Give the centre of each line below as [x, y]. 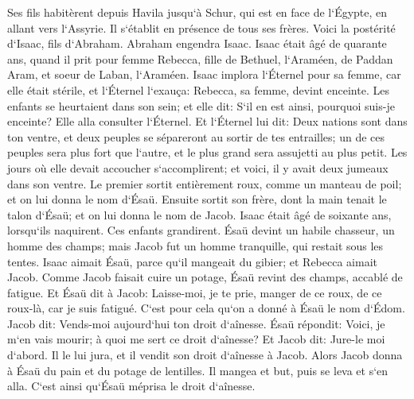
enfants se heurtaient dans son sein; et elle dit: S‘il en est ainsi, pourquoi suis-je [201, 105]
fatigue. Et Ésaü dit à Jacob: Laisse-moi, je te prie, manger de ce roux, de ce [195, 292]
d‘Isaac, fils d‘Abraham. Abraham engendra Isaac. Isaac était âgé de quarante [197, 43]
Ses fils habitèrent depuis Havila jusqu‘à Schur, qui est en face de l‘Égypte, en [197, 12]
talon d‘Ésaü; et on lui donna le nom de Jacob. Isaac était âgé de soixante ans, [199, 214]
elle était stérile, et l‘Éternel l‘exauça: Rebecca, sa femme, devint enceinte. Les [198, 89]
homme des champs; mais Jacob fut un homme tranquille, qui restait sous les [195, 245]
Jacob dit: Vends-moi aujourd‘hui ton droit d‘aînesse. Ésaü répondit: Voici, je [196, 323]
